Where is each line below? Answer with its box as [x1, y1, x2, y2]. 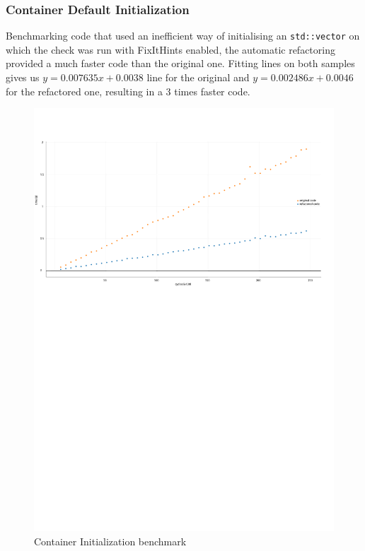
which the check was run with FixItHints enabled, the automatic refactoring [6, 42, 335, 57]
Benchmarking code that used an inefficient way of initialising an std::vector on [6, 28, 360, 43]
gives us [6, 70, 40, 85]
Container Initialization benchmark [34, 533, 187, 548]
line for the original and [146, 70, 250, 85]
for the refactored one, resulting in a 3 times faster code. [6, 83, 250, 98]
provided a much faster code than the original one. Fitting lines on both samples [6, 56, 355, 71]
